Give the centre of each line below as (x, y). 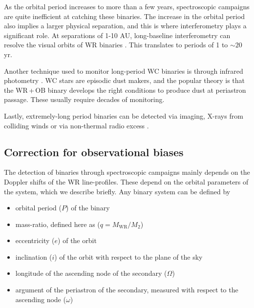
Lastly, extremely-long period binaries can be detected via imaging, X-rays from (124, 115)
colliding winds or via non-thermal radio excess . (76, 125)
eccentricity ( (35, 240)
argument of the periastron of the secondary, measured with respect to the (127, 290)
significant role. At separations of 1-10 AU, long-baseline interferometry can (117, 35)
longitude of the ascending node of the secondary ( (91, 273)
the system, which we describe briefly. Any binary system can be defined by (117, 191)
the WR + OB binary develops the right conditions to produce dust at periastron (125, 90)
